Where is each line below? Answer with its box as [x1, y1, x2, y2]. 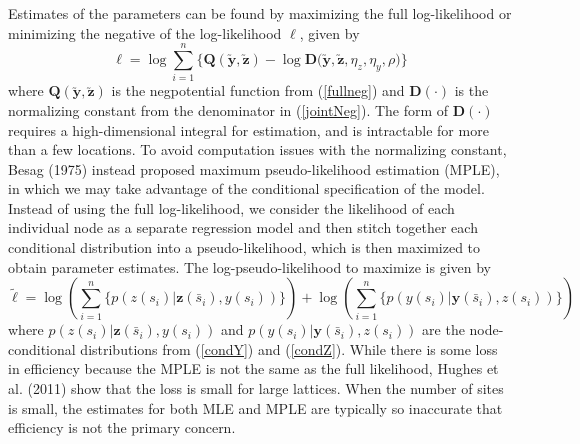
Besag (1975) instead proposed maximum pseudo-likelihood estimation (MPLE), [8, 158, 500, 179]
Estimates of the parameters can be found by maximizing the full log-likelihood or [8, 3, 512, 23]
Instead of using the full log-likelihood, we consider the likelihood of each [8, 197, 455, 218]
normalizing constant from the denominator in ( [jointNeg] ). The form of [8, 99, 449, 120]
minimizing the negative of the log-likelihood [8, 22, 282, 43]
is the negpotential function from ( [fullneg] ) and [111, 80, 405, 101]
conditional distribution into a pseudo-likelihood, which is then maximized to [8, 237, 481, 258]
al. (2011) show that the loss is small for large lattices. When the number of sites [8, 378, 504, 399]
